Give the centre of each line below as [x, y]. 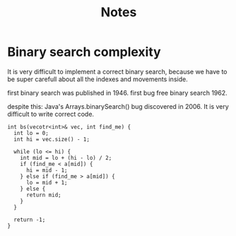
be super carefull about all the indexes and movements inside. [98, 79]
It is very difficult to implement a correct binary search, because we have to [117, 71]
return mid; [43, 195]
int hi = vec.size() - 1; [52, 139]
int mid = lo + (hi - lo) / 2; [66, 158]
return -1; [30, 220]
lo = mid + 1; [47, 182]
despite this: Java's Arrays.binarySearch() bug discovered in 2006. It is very [118, 106]
